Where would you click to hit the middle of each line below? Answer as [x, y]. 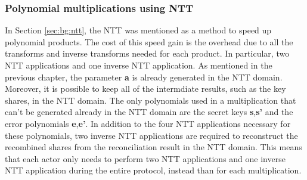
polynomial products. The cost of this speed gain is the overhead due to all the [149, 41]
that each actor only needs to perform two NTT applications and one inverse [145, 158]
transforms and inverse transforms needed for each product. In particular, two [147, 53]
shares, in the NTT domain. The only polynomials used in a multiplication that [151, 100]
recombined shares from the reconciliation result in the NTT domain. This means [153, 147]
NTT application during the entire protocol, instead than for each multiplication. [153, 170]
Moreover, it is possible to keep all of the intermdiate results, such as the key [145, 89]
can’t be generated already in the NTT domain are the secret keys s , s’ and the [149, 112]
